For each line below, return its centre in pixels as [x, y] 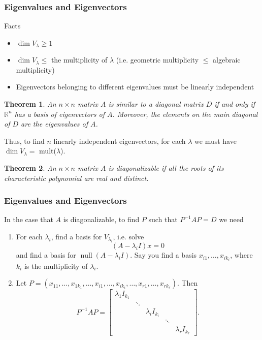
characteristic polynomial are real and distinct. [76, 178]
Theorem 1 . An [30, 104]
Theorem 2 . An [30, 168]
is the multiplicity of [56, 266]
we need [231, 219]
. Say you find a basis [163, 255]
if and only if [235, 104]
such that [163, 219]
